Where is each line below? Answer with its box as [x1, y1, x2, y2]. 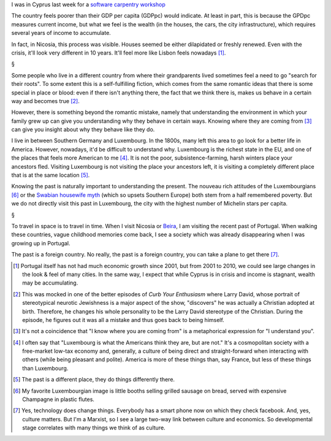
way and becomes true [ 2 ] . [11, 97, 80, 104]
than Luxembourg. [22, 364, 69, 372]
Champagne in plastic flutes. [22, 396, 95, 403]
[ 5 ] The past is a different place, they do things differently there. [13, 376, 175, 383]
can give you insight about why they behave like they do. [11, 126, 155, 133]
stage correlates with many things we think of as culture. [22, 424, 165, 432]
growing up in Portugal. [11, 239, 70, 247]
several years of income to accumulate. [11, 29, 112, 37]
